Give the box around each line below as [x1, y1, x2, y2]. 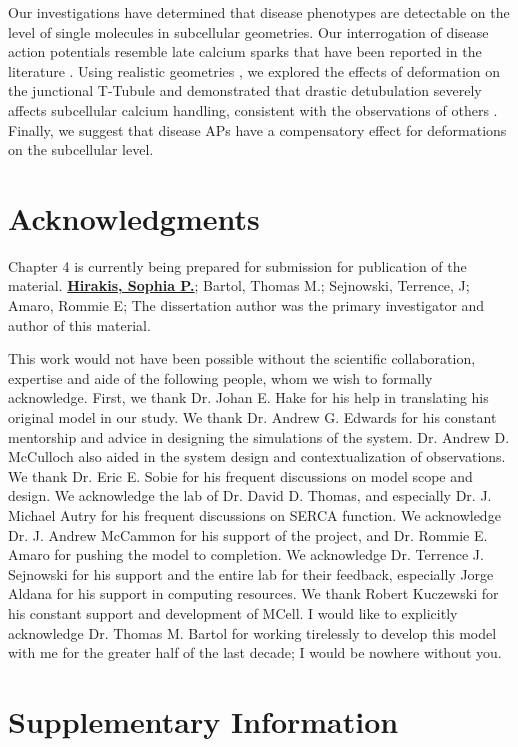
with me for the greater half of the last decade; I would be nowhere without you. [8, 642, 502, 663]
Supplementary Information [8, 700, 399, 741]
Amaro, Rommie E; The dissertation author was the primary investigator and [8, 295, 485, 316]
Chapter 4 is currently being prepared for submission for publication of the [8, 255, 467, 276]
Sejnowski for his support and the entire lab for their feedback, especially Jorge [8, 563, 494, 584]
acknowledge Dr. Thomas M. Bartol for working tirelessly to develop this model [8, 622, 497, 643]
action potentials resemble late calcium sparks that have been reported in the [8, 41, 482, 62]
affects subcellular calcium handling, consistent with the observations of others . [8, 99, 498, 120]
